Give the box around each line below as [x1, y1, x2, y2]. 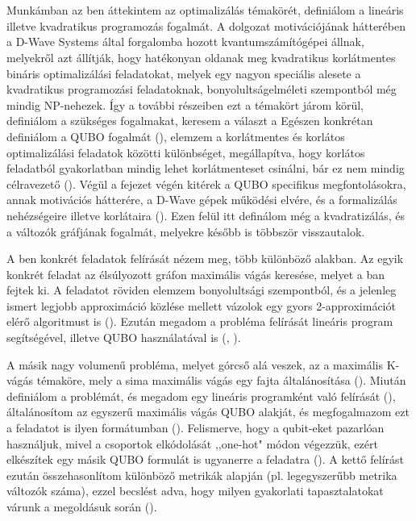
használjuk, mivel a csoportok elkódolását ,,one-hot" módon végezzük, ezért [6, 435, 378, 452]
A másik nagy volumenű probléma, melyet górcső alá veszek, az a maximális [6, 356, 383, 373]
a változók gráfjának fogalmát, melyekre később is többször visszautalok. [6, 223, 365, 240]
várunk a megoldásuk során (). [6, 498, 157, 515]
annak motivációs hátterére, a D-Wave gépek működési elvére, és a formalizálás [6, 191, 397, 208]
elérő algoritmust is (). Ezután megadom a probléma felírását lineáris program [6, 313, 393, 330]
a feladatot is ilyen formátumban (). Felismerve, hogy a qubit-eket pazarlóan [6, 419, 385, 436]
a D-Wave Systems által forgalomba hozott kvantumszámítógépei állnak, [6, 33, 364, 50]
